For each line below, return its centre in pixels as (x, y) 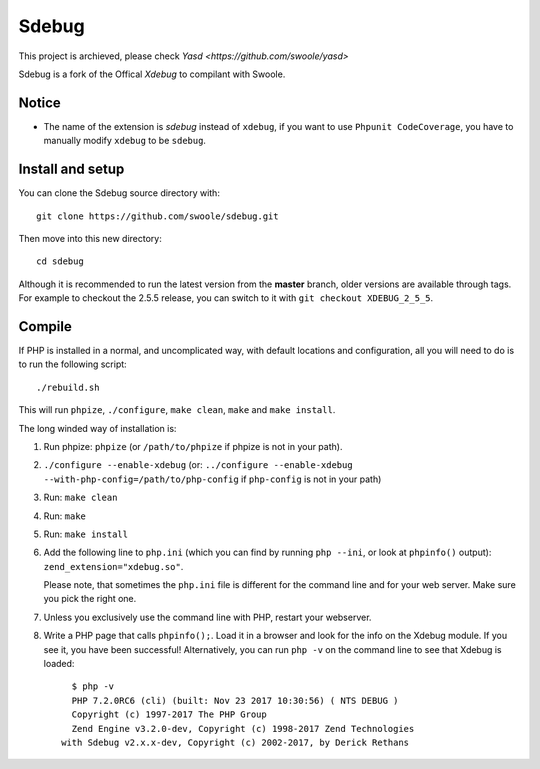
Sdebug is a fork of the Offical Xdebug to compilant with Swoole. (152, 74)
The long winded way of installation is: (97, 428)
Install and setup (71, 169)
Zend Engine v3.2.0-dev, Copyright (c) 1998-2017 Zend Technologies (243, 728)
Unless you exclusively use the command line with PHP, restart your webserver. (207, 617)
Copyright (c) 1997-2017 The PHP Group (169, 714)
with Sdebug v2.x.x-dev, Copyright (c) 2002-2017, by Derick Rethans (235, 742)
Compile (45, 326)
